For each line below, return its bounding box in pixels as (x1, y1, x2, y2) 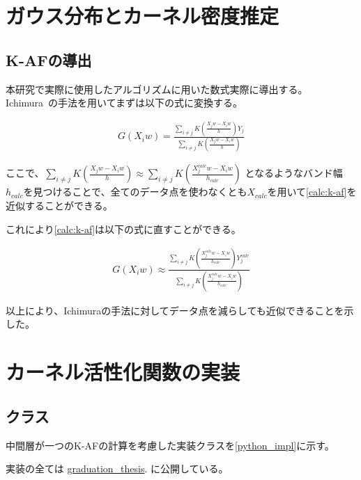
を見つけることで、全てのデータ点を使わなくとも (23, 184, 247, 199)
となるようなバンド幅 (245, 166, 343, 180)
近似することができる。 (6, 198, 113, 213)
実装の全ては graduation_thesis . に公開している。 (6, 461, 229, 476)
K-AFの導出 (6, 49, 92, 70)
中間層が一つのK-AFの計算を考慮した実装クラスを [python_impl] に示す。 (6, 438, 335, 452)
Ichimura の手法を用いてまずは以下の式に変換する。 (6, 95, 243, 110)
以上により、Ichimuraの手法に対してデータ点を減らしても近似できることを (6, 303, 344, 317)
